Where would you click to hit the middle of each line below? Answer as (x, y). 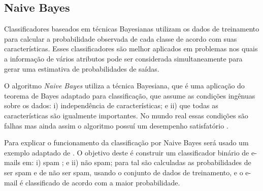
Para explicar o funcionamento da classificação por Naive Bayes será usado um (126, 142)
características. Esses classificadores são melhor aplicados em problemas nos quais (131, 49)
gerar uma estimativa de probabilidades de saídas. (82, 68)
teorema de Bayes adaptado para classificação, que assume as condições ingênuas (130, 95)
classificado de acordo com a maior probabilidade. (103, 182)
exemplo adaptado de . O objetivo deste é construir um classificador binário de (127, 152)
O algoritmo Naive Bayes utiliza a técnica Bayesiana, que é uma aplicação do (124, 86)
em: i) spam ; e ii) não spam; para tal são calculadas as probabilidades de (137, 162)
